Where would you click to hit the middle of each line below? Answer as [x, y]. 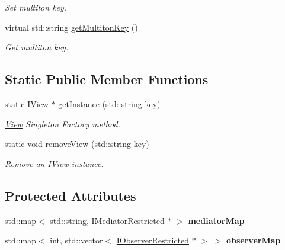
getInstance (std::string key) [109, 103]
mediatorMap [216, 220]
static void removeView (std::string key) [77, 144]
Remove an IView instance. [54, 163]
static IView [27, 103]
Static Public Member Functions [107, 79]
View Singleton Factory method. [63, 124]
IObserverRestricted [153, 240]
